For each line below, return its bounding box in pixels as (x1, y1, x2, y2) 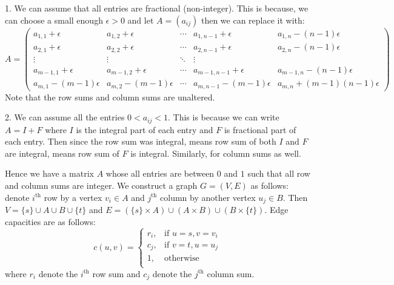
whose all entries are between (105, 167, 215, 180)
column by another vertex (160, 191, 256, 203)
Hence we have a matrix (5, 167, 94, 180)
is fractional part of (224, 123, 296, 136)
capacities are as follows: (5, 215, 96, 228)
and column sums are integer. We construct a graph (5, 179, 198, 192)
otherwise (164, 254, 199, 263)
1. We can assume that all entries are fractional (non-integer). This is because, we (5, 2, 309, 14)
